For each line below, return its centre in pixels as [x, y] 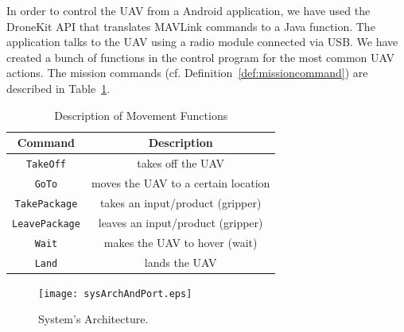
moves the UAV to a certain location [181, 182]
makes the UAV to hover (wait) [181, 242]
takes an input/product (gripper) [181, 202]
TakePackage [46, 204]
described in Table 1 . [58, 88]
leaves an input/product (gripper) [181, 222]
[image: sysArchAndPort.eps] [115, 293]
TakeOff [46, 164]
